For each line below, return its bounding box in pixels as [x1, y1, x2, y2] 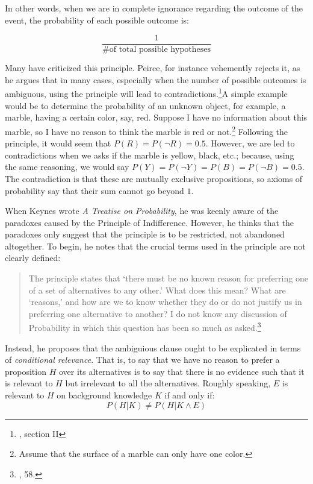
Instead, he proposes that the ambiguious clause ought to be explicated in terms [5, 341, 301, 354]
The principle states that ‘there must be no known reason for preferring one [28, 272, 308, 284]
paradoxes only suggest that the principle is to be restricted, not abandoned [5, 228, 285, 240]
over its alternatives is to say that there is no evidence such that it [58, 365, 305, 377]
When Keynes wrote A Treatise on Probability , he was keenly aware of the [5, 204, 279, 217]
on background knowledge [57, 389, 152, 401]
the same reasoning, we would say [5, 160, 129, 173]
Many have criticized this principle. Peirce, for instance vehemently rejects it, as [5, 61, 300, 74]
